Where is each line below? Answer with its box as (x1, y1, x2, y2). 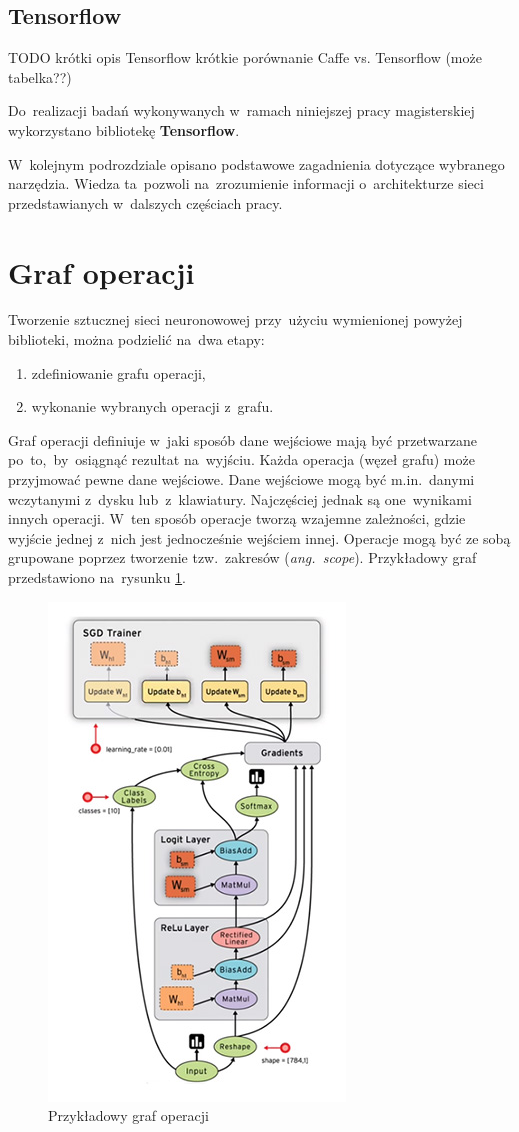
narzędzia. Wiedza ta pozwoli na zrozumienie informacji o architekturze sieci (8, 173, 484, 194)
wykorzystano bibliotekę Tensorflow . (8, 119, 240, 140)
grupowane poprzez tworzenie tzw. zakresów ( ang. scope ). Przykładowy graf (8, 547, 477, 568)
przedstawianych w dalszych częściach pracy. (8, 192, 283, 213)
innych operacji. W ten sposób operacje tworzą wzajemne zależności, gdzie (8, 508, 466, 529)
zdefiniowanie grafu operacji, (31, 362, 206, 383)
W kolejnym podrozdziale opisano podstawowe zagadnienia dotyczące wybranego (8, 153, 505, 174)
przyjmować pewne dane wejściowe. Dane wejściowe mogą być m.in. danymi (8, 469, 475, 490)
